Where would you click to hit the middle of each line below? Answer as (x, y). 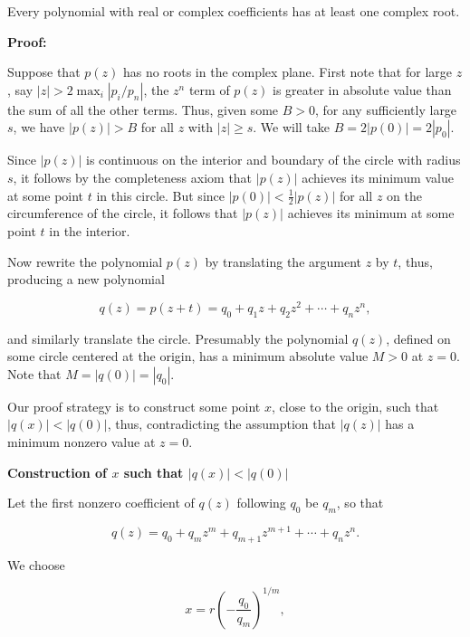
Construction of (58, 472)
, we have (39, 127)
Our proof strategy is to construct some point (134, 406)
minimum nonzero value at (82, 442)
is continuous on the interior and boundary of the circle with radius (273, 160)
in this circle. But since (160, 195)
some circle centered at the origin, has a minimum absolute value (188, 356)
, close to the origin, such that (355, 406)
